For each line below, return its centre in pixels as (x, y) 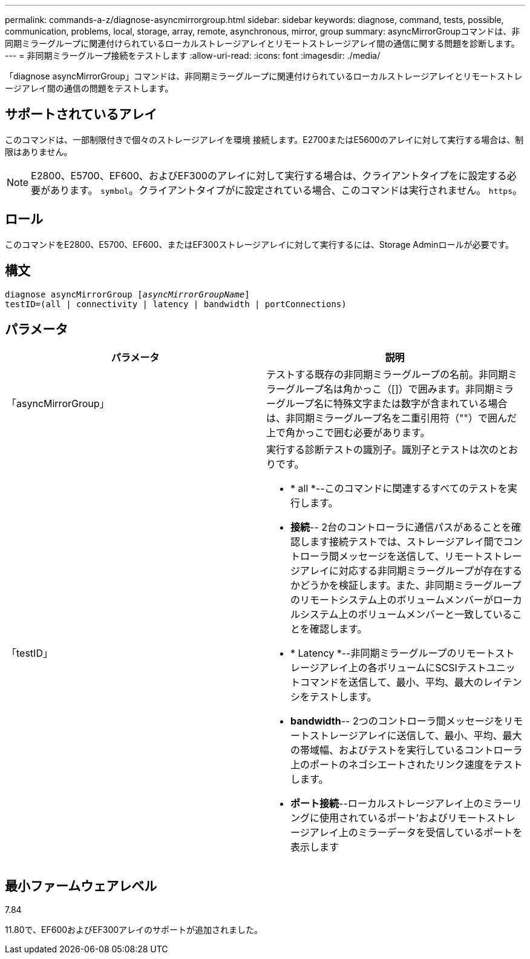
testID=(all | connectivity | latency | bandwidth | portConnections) (176, 304)
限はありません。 (39, 151)
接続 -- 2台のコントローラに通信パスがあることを (401, 527)
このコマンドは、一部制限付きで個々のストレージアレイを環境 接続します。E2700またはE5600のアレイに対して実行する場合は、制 (264, 139)
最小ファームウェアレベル (81, 886)
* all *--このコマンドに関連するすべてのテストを (399, 489)
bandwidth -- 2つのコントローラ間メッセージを (397, 721)
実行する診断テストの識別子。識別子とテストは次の (383, 450)
